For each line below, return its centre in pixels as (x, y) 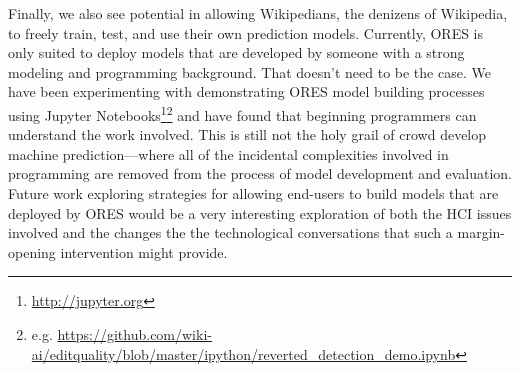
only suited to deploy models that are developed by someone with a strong (236, 52)
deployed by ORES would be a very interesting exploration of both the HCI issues (260, 212)
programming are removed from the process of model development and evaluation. (260, 173)
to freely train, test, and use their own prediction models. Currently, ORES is (246, 32)
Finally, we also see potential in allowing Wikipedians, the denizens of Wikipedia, (258, 13)
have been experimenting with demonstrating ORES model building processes (246, 91)
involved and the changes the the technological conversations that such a (230, 232)
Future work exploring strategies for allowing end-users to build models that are (253, 193)
